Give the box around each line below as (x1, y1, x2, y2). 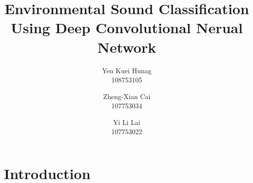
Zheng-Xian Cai (103, 91, 151, 101)
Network (97, 37, 156, 57)
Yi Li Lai (113, 117, 140, 127)
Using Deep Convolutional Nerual (11, 18, 243, 38)
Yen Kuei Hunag (102, 65, 152, 75)
